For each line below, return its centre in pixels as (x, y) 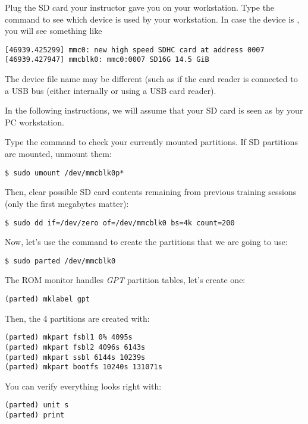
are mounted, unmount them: (58, 154)
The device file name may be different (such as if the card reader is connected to (151, 79)
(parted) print (35, 415)
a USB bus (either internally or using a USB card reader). (111, 90)
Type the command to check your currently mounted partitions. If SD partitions (151, 142)
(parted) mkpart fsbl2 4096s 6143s (75, 347)
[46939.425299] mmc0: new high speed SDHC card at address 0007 (135, 50)
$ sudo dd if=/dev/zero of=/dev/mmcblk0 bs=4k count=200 (120, 223)
